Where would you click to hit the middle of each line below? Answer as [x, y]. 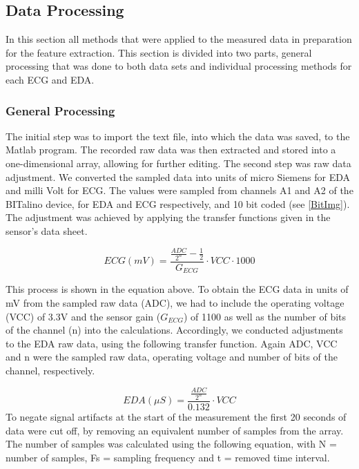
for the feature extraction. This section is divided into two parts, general [159, 52]
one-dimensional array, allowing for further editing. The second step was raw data [178, 163]
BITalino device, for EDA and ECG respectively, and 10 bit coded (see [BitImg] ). [178, 203]
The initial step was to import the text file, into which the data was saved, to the [178, 136]
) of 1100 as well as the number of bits [265, 316]
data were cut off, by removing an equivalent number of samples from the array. [175, 430]
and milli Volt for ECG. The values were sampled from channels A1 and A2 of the [179, 190]
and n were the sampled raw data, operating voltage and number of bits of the [172, 357]
